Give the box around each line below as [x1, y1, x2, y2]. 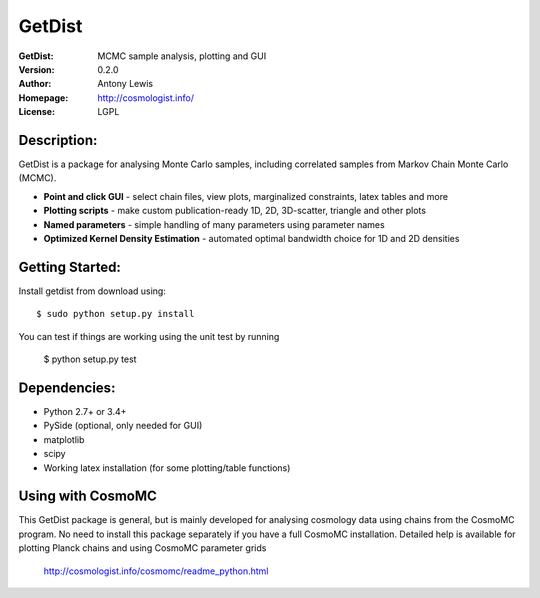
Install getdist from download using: [18, 285, 167, 297]
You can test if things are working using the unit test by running [18, 330, 280, 342]
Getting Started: [18, 258, 122, 275]
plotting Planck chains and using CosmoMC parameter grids [18, 542, 267, 554]
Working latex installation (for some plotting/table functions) [43, 461, 291, 474]
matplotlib [43, 433, 85, 445]
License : [18, 106, 55, 118]
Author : [18, 78, 52, 90]
